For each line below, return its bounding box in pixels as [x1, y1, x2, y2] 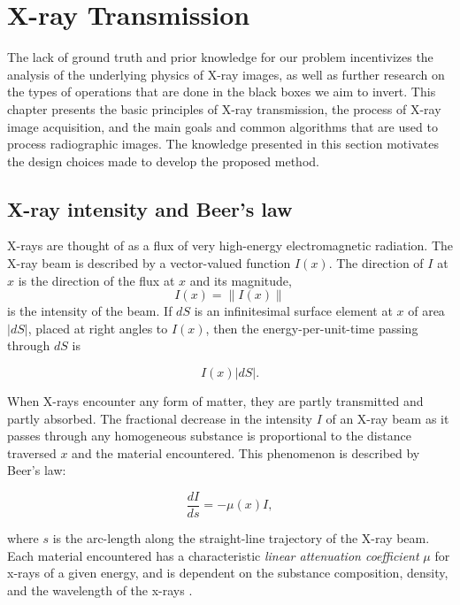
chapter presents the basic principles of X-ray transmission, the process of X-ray [7, 99, 441, 118]
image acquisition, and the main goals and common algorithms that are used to [7, 117, 438, 135]
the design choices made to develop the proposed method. [7, 151, 319, 170]
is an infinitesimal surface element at [194, 302, 393, 320]
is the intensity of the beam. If [7, 302, 172, 320]
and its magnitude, [189, 271, 292, 289]
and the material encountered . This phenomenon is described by [72, 443, 420, 462]
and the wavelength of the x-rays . [7, 580, 193, 599]
